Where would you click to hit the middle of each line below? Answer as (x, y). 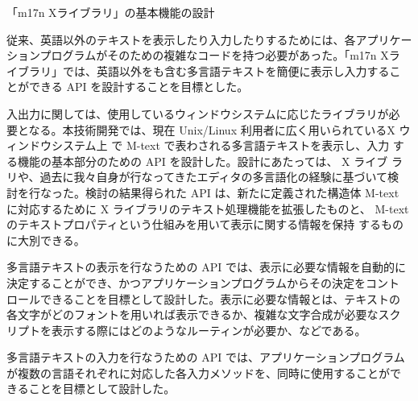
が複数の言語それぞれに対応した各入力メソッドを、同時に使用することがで (204, 372)
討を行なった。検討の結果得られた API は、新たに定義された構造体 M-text (203, 192)
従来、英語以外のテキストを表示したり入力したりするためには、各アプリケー (209, 39)
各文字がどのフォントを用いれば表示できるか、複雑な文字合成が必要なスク (204, 314)
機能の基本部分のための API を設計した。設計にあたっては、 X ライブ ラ (210, 161)
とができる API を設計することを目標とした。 (128, 87)
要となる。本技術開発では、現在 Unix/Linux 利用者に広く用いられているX (201, 129)
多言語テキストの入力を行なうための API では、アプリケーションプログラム (206, 357)
